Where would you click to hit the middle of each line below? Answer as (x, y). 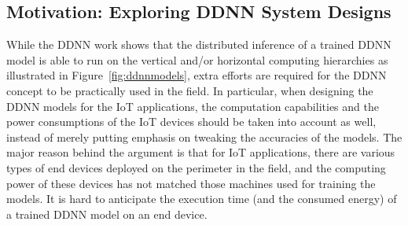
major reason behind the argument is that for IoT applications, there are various (201, 152)
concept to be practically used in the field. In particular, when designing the (190, 90)
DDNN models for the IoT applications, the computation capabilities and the (193, 106)
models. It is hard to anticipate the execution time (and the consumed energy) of (202, 199)
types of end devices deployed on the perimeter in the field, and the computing (196, 167)
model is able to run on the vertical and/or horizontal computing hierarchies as (197, 59)
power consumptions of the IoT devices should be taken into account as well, (191, 122)
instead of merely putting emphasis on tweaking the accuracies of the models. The (204, 136)
